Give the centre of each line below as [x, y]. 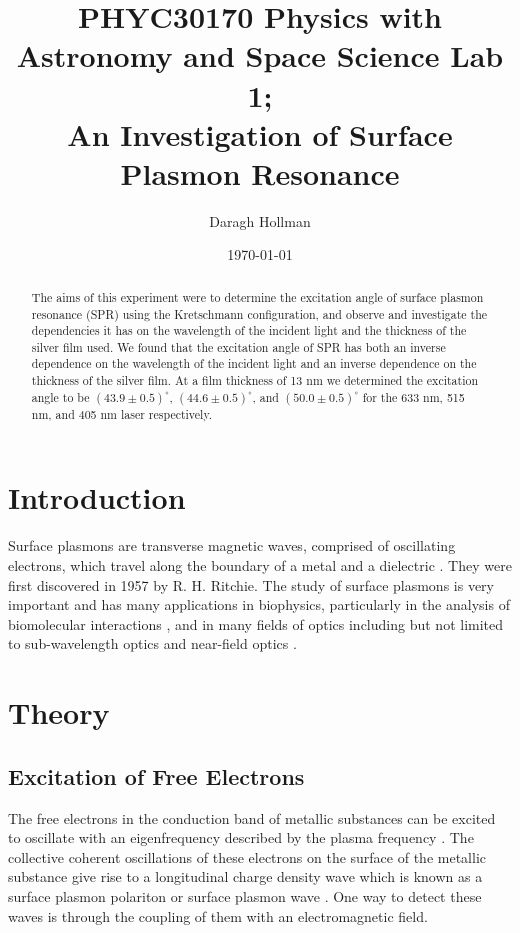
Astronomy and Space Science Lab [260, 55]
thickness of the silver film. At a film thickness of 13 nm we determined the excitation [255, 380]
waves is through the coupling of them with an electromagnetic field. [218, 915]
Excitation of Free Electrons [156, 775]
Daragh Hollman [260, 220]
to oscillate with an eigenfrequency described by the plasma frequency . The [241, 837]
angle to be [60, 396]
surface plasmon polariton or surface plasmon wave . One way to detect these [245, 895]
